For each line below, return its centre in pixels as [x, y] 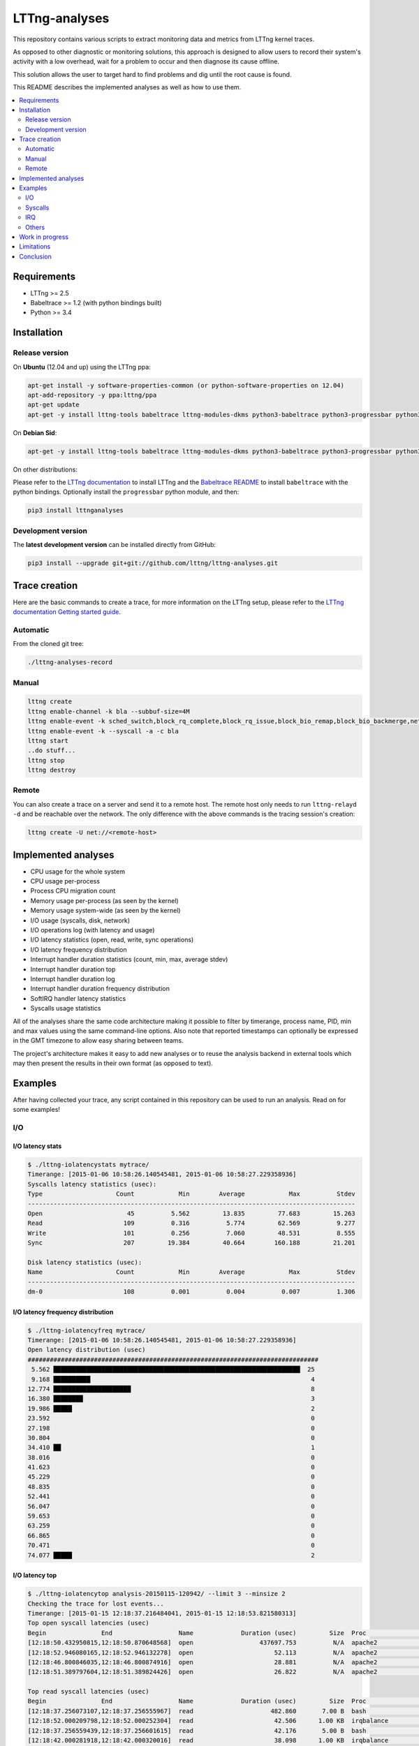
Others [35, 227]
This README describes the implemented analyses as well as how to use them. [127, 87]
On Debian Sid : [35, 432]
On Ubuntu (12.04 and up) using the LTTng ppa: [82, 367]
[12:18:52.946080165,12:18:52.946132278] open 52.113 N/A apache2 [203, 1652]
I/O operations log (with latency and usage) [93, 930]
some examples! [37, 1110]
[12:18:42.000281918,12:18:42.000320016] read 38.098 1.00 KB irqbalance [208, 1740]
